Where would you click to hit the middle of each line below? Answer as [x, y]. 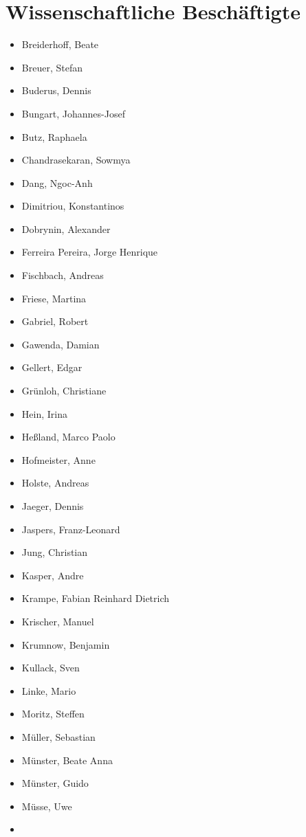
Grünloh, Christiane [64, 391]
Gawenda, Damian [61, 344]
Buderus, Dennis [56, 90]
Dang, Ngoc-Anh [57, 182]
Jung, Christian [55, 552]
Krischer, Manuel [58, 621]
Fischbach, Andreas [63, 275]
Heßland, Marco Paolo [68, 437]
